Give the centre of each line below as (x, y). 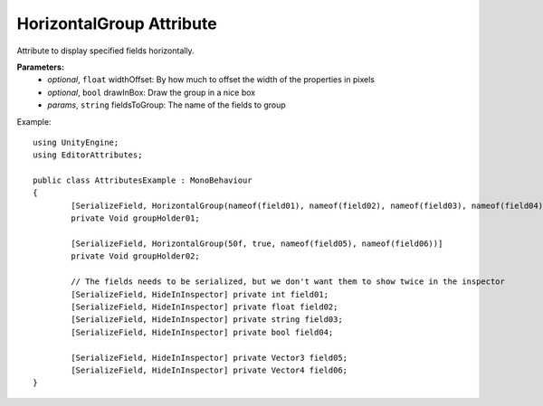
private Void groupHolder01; (136, 218)
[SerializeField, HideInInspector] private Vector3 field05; (210, 358)
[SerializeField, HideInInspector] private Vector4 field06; (210, 370)
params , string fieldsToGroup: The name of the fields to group (167, 105)
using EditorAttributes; (88, 155)
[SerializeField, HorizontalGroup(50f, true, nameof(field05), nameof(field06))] (257, 244)
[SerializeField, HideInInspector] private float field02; (205, 307)
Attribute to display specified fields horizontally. (105, 51)
